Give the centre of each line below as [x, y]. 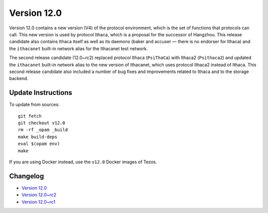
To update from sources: [34, 105]
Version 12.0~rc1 [38, 202]
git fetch [30, 116]
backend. [19, 78]
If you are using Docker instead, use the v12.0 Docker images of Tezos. [83, 162]
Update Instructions [41, 93]
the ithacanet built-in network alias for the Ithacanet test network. [79, 48]
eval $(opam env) [39, 144]
